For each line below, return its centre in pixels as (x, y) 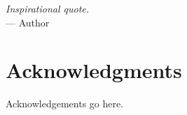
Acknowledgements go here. (65, 103)
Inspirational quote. (48, 8)
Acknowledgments (94, 70)
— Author (28, 22)
